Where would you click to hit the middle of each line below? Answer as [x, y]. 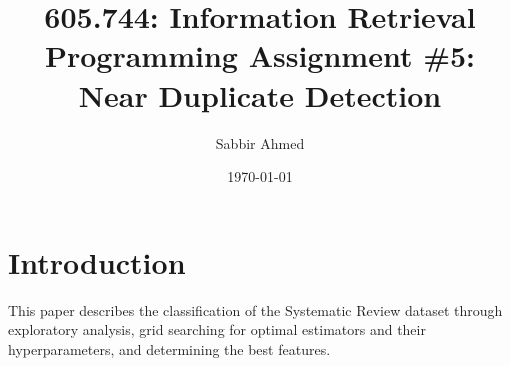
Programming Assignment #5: [260, 55]
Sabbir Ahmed [260, 142]
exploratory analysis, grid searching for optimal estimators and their [217, 329]
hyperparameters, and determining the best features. [169, 348]
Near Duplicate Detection [260, 94]
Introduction [97, 261]
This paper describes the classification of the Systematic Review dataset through [255, 309]
